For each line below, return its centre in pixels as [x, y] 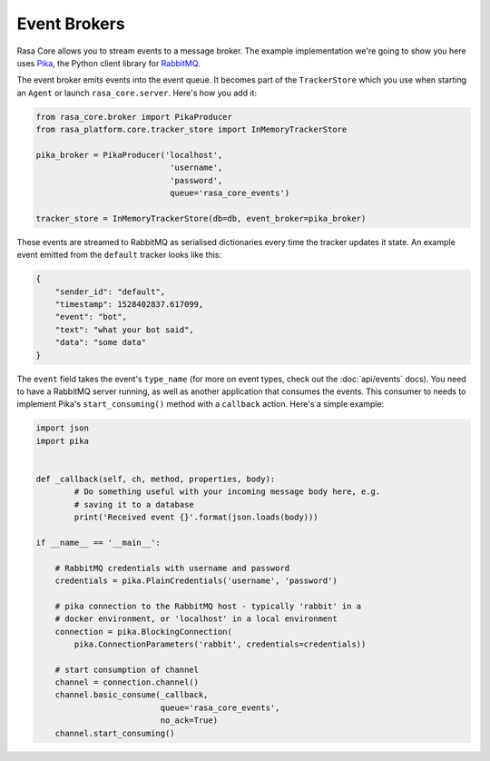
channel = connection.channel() [127, 682]
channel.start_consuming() [115, 733]
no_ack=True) [189, 721]
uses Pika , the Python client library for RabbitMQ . [109, 63]
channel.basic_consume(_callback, [132, 695]
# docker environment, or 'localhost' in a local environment [196, 619]
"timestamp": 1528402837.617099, [129, 304]
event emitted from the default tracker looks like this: [119, 255]
